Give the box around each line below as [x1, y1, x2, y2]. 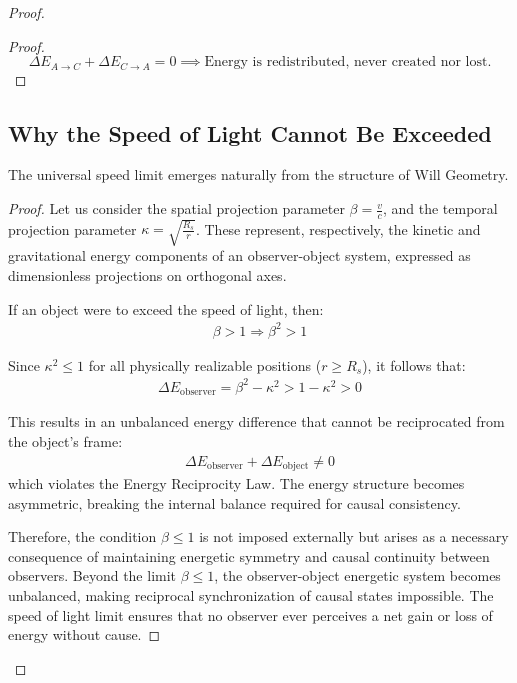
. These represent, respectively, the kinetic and [195, 218, 481, 239]
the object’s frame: [8, 430, 123, 451]
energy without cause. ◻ [8, 624, 161, 645]
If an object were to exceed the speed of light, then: [8, 298, 324, 319]
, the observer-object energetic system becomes [214, 565, 501, 586]
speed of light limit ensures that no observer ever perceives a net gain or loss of [8, 604, 493, 625]
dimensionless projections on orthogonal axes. [8, 265, 287, 285]
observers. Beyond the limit [8, 565, 177, 586]
